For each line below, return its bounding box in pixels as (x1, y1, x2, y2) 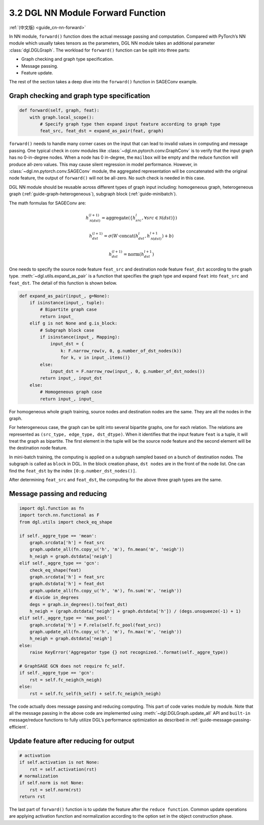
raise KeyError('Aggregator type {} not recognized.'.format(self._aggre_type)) (29, 650, 228, 655)
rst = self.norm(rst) (29, 787, 82, 793)
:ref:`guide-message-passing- (190, 717, 251, 723)
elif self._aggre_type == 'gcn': (19, 560, 100, 566)
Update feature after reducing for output (9, 737, 134, 745)
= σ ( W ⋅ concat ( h (104, 233, 139, 239)
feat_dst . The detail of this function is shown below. (9, 280, 117, 286)
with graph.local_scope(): (29, 114, 95, 120)
